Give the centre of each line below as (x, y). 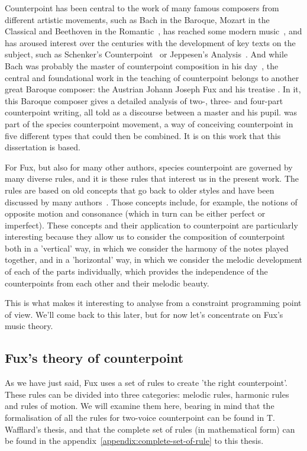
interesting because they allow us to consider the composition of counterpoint (145, 236)
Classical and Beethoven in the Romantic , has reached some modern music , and (153, 31)
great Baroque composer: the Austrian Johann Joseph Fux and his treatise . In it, (153, 89)
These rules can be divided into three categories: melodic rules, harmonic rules (147, 394)
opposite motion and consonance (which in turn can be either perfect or (135, 213)
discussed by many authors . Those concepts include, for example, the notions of (151, 202)
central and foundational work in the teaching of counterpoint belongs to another (152, 77)
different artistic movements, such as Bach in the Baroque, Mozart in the (137, 19)
